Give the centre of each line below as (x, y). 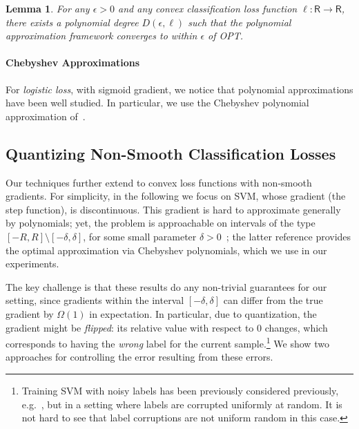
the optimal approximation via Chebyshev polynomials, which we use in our (166, 250)
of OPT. (226, 36)
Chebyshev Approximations (73, 63)
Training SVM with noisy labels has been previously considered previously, (180, 390)
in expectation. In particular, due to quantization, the (203, 313)
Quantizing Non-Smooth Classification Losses (171, 153)
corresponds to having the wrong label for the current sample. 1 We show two (167, 342)
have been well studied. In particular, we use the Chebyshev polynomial (157, 103)
